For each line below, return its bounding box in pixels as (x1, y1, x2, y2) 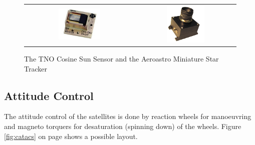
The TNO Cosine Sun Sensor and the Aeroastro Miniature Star (24, 53, 219, 64)
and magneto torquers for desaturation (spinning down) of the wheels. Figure (4, 121, 241, 131)
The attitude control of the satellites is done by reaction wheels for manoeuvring (4, 111, 251, 121)
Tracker (24, 63, 47, 73)
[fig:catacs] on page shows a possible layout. (4, 130, 138, 141)
